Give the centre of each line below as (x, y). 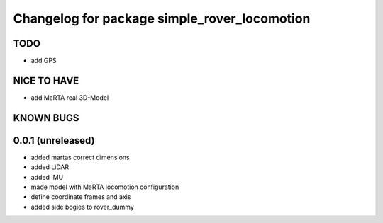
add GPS (44, 61)
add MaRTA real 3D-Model (70, 97)
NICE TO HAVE (46, 80)
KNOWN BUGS (46, 118)
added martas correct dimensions (81, 157)
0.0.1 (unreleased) (54, 141)
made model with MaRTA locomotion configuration (105, 187)
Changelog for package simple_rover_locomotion (162, 18)
